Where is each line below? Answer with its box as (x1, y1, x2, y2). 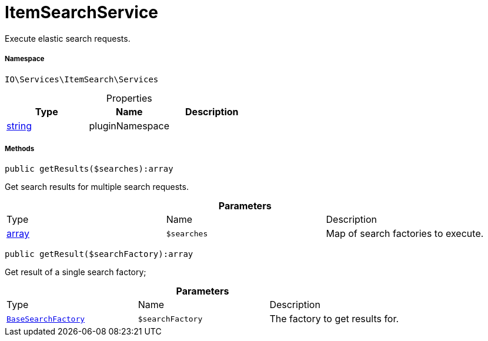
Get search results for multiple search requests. (5, 182, 189, 192)
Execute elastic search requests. (5, 33, 131, 44)
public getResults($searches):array (5, 164, 173, 174)
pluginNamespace (89, 119, 170, 132)
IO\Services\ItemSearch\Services (5, 74, 159, 84)
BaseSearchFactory (6, 314, 85, 323)
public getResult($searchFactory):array (5, 249, 193, 259)
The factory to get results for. (269, 313, 399, 325)
